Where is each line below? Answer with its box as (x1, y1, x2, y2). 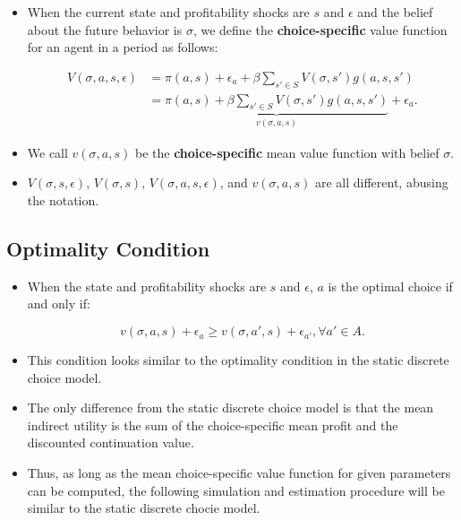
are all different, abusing (314, 173, 448, 192)
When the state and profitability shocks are (27, 276, 267, 295)
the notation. (27, 191, 99, 210)
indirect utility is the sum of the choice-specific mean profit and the (27, 415, 398, 434)
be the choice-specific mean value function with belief (134, 143, 440, 161)
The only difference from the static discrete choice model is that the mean (27, 398, 434, 417)
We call (27, 143, 68, 161)
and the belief (357, 3, 433, 21)
